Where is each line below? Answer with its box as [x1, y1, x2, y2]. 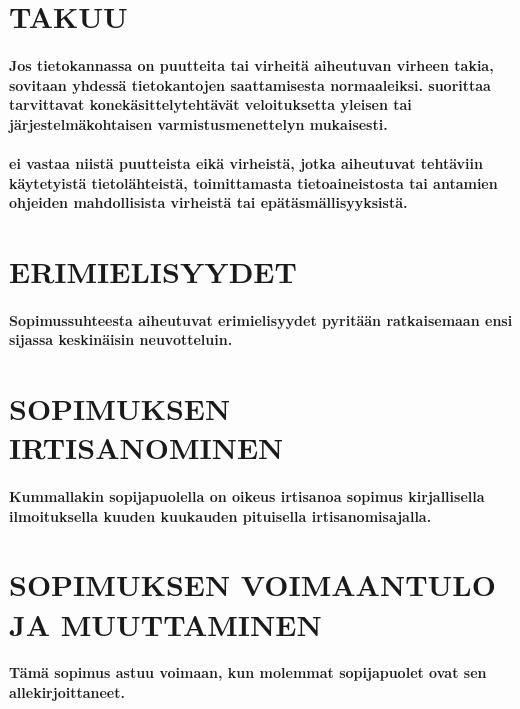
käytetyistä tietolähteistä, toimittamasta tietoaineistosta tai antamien [9, 172, 498, 193]
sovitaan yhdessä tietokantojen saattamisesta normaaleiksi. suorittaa [9, 74, 491, 95]
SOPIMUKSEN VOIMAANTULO [9, 564, 496, 605]
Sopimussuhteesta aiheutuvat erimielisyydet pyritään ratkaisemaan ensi [9, 309, 513, 330]
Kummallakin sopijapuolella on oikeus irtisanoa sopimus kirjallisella [9, 486, 485, 507]
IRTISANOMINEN [9, 427, 284, 468]
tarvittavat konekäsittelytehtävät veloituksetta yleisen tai [9, 94, 412, 115]
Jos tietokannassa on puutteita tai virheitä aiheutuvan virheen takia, [9, 54, 494, 75]
